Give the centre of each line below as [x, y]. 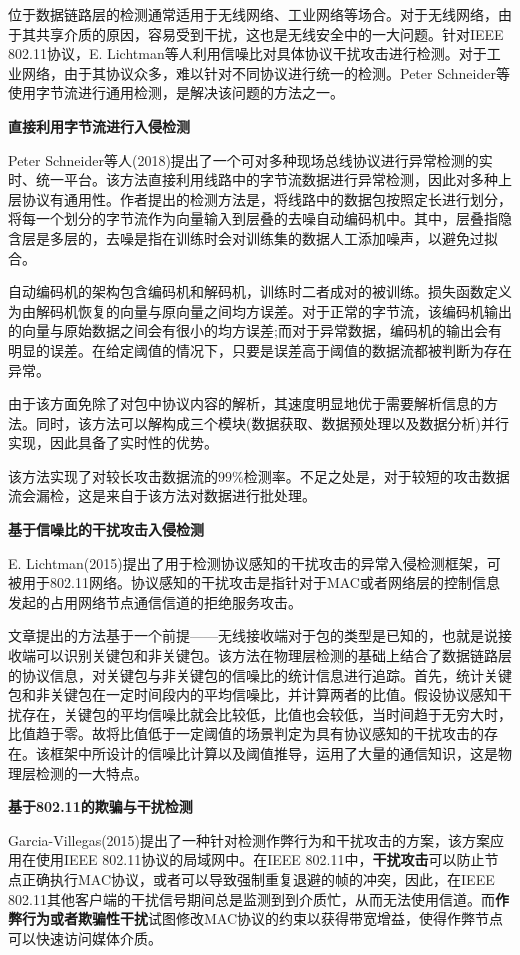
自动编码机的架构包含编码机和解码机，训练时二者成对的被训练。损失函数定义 [260, 291]
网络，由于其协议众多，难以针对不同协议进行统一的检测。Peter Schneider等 [265, 72]
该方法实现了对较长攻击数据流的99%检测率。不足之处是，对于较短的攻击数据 [259, 475]
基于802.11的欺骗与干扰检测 [100, 806]
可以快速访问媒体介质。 [85, 937]
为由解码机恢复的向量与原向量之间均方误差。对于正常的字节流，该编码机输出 [260, 310]
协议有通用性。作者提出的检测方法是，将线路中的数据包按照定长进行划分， [266, 198]
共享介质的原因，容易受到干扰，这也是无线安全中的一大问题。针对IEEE [269, 33]
